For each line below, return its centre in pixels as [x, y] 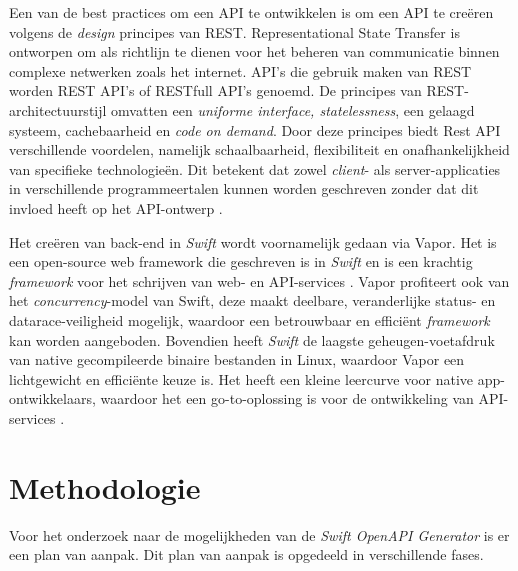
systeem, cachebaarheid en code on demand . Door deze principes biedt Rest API [255, 129]
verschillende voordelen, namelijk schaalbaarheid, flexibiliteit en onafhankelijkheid [259, 149]
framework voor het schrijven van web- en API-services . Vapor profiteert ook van [259, 280]
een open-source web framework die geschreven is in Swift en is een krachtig [241, 261]
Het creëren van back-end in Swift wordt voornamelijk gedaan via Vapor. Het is [253, 241]
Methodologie [105, 486]
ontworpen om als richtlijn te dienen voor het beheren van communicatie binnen [254, 51]
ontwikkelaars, [52, 398]
